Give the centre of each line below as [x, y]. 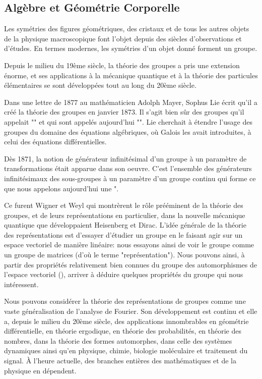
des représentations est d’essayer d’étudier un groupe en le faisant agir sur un [123, 234]
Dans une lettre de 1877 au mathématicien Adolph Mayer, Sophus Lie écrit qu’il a [131, 102]
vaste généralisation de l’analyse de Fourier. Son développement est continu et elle [131, 311]
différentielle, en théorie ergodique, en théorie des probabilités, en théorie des [123, 331]
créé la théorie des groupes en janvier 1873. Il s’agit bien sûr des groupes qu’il [124, 112]
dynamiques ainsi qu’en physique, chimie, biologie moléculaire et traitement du [126, 350]
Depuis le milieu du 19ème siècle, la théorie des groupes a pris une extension [122, 65]
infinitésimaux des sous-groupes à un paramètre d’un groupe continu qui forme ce [130, 178]
